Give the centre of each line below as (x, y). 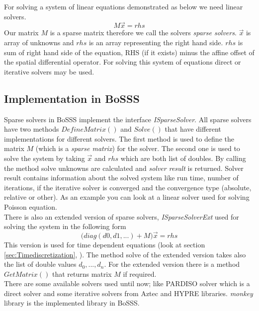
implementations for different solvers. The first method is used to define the (119, 138)
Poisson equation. (31, 206)
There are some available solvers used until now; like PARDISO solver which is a (127, 283)
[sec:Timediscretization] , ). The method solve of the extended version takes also (125, 254)
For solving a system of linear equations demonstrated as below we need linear (124, 6)
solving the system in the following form (65, 226)
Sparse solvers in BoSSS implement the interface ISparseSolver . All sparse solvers (128, 119)
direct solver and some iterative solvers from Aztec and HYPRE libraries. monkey (129, 293)
